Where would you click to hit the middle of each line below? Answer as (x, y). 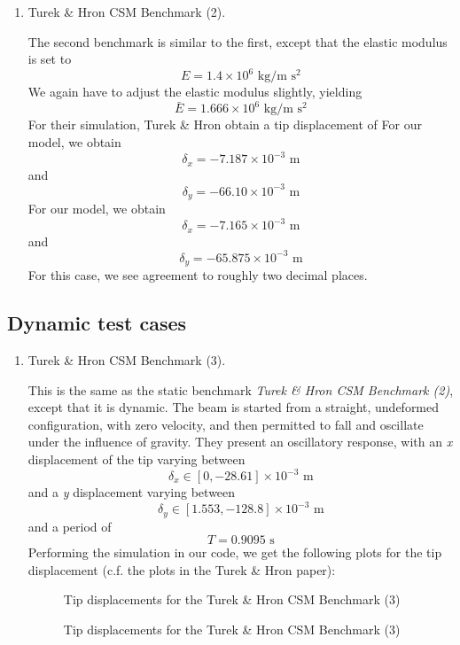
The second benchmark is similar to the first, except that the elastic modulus (238, 41)
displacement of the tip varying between (136, 458)
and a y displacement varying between (132, 492)
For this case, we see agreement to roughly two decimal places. (198, 275)
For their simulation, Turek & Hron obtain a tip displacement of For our (225, 124)
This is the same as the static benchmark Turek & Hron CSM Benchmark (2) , (241, 389)
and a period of (70, 526)
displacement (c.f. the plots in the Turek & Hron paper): (182, 569)
